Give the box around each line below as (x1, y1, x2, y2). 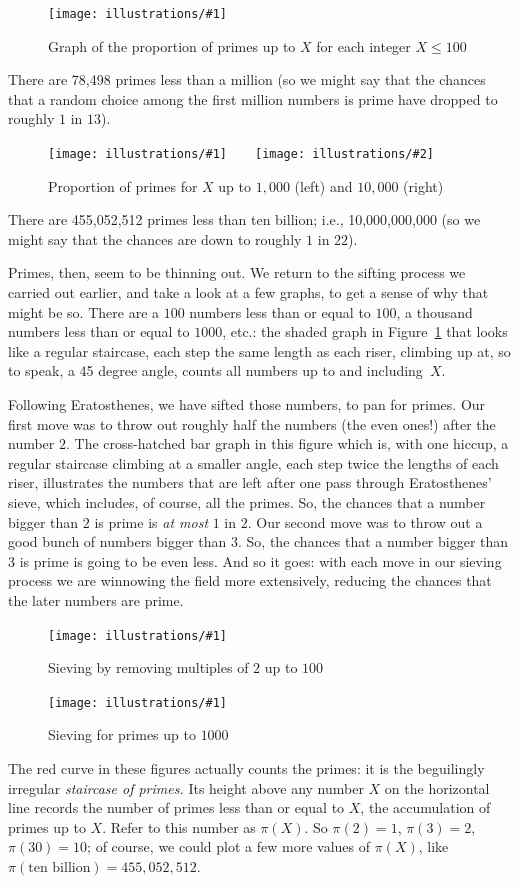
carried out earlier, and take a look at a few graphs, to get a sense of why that (8, 282, 489, 303)
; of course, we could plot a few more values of (87, 836, 371, 857)
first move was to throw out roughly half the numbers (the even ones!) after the (8, 413, 496, 434)
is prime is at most (94, 511, 209, 532)
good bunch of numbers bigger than (8, 531, 227, 552)
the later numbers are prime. (8, 589, 184, 610)
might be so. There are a (8, 301, 160, 322)
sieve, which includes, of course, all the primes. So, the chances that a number (8, 492, 486, 512)
